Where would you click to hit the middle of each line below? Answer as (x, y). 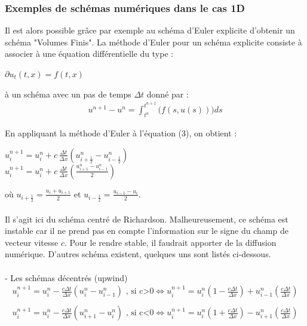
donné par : (168, 94)
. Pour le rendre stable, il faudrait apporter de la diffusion (170, 242)
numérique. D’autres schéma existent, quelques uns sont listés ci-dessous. (138, 254)
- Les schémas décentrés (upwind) (66, 277)
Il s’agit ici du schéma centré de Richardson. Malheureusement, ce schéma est (147, 219)
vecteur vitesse (32, 242)
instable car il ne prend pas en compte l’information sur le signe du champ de (147, 231)
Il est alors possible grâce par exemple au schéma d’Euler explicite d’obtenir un (150, 30)
